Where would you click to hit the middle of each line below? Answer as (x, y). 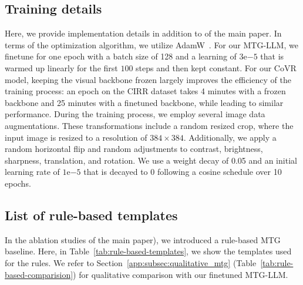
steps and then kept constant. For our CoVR (216, 67)
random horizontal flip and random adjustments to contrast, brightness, (134, 149)
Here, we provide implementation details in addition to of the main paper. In (143, 33)
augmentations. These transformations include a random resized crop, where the (149, 125)
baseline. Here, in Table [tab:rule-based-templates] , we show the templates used (148, 251)
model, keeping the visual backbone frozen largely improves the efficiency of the (148, 79)
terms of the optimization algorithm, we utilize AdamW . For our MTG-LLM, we (151, 44)
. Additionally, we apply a (230, 137)
